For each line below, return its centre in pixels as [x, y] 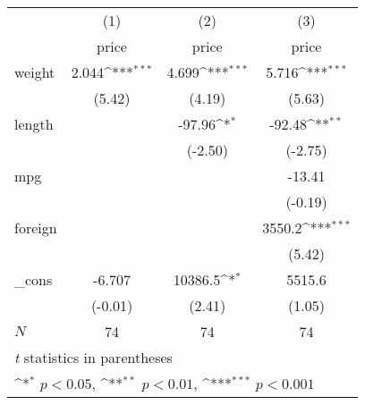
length [34, 124]
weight [35, 72]
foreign [36, 228]
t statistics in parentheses [93, 357]
